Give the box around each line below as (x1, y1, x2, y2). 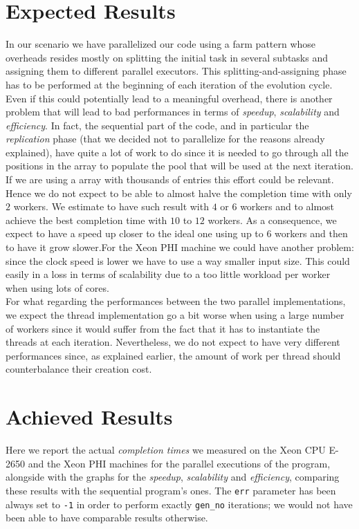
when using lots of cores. (6, 280, 109, 295)
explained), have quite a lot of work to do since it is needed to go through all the (6, 145, 349, 159)
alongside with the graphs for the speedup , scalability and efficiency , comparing (6, 470, 340, 484)
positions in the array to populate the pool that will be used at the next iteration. (6, 158, 353, 173)
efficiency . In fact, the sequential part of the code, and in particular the (6, 118, 309, 132)
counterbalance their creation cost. (6, 362, 152, 376)
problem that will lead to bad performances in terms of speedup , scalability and (6, 104, 340, 119)
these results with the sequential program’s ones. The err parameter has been (6, 483, 336, 497)
